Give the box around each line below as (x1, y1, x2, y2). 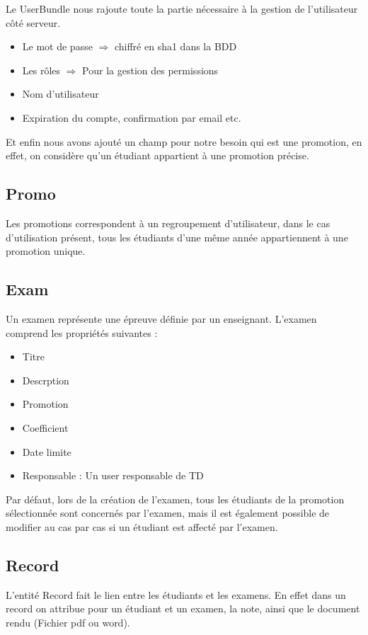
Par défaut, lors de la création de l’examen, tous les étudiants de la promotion (6, 491, 345, 506)
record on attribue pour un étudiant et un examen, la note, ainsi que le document (6, 601, 360, 616)
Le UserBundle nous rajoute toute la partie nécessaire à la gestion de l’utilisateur (6, 1, 358, 16)
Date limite (22, 444, 71, 459)
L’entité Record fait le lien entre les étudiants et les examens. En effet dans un (6, 587, 346, 602)
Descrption (22, 372, 69, 387)
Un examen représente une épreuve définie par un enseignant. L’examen (6, 311, 317, 326)
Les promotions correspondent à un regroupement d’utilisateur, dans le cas (6, 215, 330, 230)
